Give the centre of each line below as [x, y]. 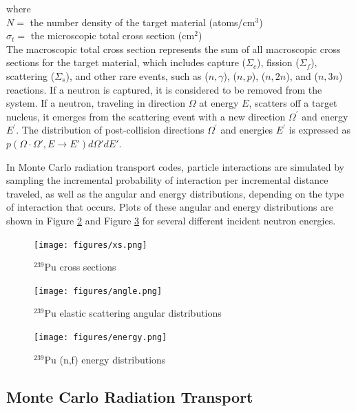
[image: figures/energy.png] [101, 337]
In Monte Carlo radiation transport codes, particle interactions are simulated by [175, 166]
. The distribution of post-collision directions [110, 130]
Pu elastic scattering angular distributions [133, 313]
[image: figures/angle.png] [98, 291]
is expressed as [320, 130]
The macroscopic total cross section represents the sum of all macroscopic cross [174, 49]
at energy [219, 103]
